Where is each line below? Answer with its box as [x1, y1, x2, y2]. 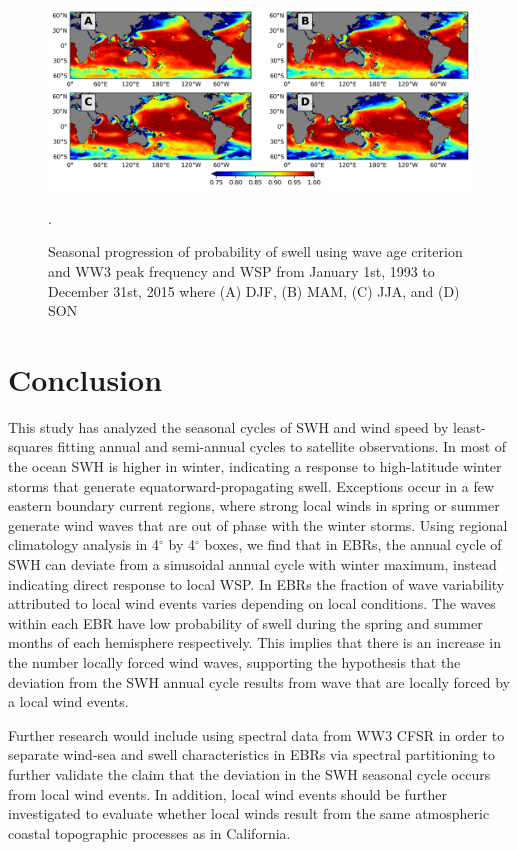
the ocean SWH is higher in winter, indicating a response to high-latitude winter [8, 456, 502, 477]
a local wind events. [8, 691, 129, 712]
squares [8, 436, 53, 457]
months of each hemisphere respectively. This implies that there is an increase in [8, 632, 501, 653]
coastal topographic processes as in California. [8, 822, 291, 843]
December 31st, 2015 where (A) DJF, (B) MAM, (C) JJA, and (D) [48, 280, 460, 301]
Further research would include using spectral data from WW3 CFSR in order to [8, 724, 505, 745]
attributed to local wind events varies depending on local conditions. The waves [8, 593, 496, 614]
